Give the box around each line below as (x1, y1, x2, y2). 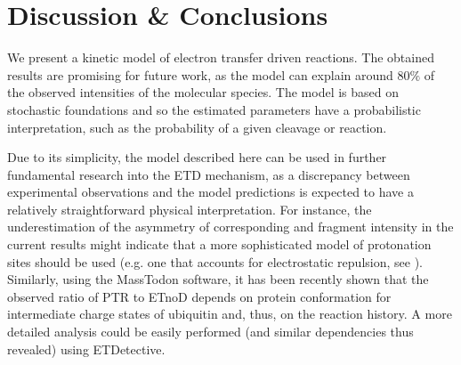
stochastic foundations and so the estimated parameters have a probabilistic (7, 100, 421, 118)
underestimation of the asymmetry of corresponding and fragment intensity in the (7, 217, 454, 236)
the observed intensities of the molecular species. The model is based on (7, 83, 400, 101)
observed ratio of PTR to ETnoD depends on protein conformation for (7, 287, 392, 305)
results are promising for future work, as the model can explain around (7, 65, 393, 84)
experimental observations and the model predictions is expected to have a (7, 182, 414, 201)
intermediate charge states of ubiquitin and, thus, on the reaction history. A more (7, 304, 452, 323)
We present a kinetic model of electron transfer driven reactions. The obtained (7, 48, 434, 67)
